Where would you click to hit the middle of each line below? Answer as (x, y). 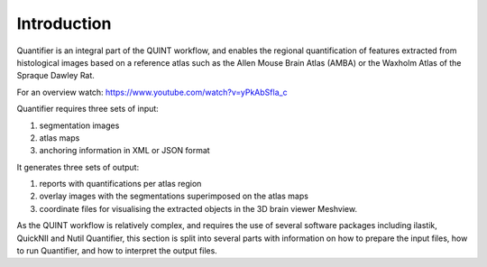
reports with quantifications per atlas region (120, 184)
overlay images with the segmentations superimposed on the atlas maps (174, 196)
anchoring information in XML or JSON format (125, 151)
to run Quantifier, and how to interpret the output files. (117, 251)
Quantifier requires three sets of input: (88, 109)
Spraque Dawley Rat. (55, 76)
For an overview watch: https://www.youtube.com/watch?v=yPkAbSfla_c (152, 92)
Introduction (64, 23)
